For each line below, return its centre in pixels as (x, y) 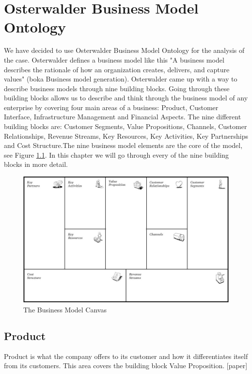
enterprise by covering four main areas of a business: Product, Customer (111, 107)
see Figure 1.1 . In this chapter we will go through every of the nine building (117, 154)
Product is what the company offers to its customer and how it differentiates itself (126, 356)
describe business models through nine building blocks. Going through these (117, 88)
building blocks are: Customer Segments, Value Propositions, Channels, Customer (126, 126)
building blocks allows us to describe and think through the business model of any (126, 98)
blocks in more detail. (36, 164)
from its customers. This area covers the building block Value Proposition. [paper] (126, 366)
